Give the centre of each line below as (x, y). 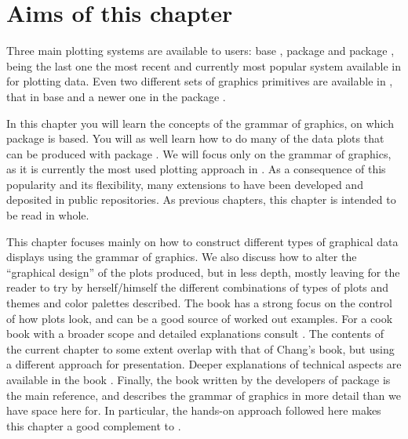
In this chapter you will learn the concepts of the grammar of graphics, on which (200, 123)
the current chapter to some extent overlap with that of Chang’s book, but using (200, 348)
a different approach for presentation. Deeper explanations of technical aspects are (204, 364)
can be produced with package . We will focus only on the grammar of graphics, (199, 153)
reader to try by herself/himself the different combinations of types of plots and (198, 287)
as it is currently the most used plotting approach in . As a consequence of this (196, 169)
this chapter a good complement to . (94, 425)
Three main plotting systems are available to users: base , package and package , (200, 51)
